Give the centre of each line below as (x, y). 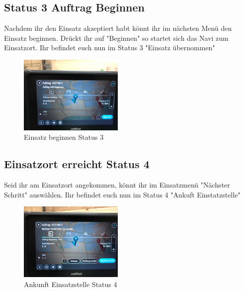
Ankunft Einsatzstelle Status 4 (71, 284)
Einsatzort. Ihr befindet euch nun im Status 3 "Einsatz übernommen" (110, 48)
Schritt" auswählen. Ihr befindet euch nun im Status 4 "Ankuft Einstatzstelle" (122, 194)
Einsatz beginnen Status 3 (64, 137)
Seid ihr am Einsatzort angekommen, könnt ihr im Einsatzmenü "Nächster (117, 185)
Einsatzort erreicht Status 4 (77, 164)
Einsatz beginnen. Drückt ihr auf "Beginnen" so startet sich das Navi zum (116, 38)
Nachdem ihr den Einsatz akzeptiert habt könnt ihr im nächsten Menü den (118, 28)
